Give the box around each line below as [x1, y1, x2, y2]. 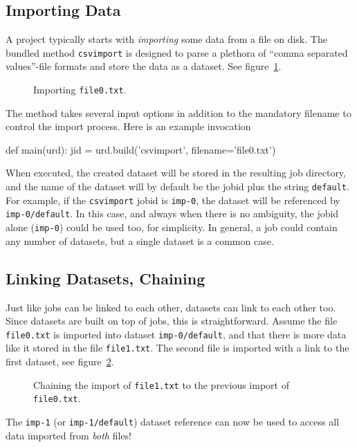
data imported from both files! [6, 428, 131, 442]
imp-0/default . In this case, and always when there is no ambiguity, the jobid [6, 206, 339, 221]
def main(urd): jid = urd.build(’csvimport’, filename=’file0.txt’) [6, 142, 276, 156]
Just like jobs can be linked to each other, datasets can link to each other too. [6, 300, 336, 314]
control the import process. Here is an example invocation [6, 119, 251, 134]
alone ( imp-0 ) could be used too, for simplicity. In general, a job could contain [6, 220, 338, 235]
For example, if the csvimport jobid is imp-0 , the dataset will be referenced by [6, 192, 340, 207]
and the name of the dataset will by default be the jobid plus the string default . [6, 179, 349, 194]
